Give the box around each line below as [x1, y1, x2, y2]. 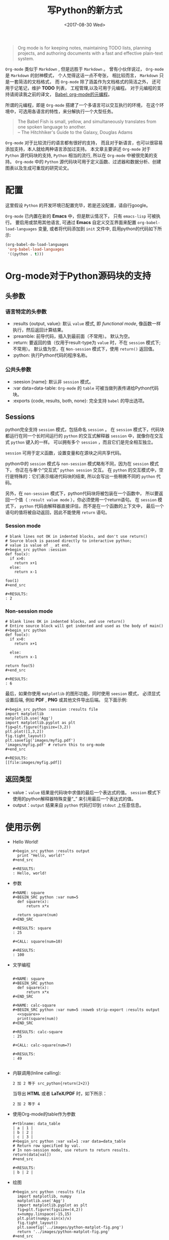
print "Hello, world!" [17, 853, 65, 858]
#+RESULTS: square [12, 925, 51, 931]
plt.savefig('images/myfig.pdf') [5, 738, 76, 743]
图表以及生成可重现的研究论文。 [5, 165, 72, 171]
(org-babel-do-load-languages [5, 242, 69, 247]
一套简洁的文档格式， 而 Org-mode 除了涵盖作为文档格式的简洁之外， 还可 [9, 78, 161, 84]
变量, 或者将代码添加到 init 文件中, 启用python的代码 [38, 226, 149, 232]
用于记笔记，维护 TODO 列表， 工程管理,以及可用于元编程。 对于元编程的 [5, 84, 157, 91]
